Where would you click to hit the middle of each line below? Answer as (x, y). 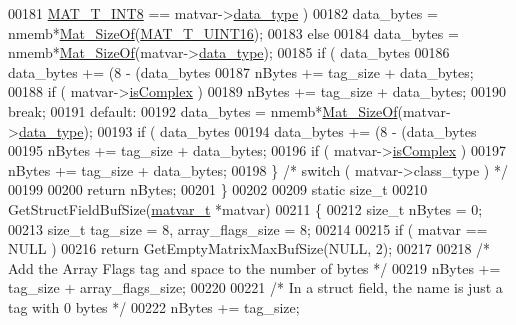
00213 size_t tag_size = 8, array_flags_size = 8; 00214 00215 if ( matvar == (248, 228)
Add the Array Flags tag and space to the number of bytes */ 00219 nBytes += (254, 267)
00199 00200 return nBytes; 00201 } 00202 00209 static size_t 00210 (218, 189)
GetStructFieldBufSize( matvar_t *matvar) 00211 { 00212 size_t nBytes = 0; (245, 208)
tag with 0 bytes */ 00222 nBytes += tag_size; (154, 306)
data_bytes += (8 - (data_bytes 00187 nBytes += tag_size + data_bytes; (241, 71)
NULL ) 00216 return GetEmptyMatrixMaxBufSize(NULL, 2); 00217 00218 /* (249, 248)
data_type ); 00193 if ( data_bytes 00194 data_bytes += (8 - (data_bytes (247, 130)
